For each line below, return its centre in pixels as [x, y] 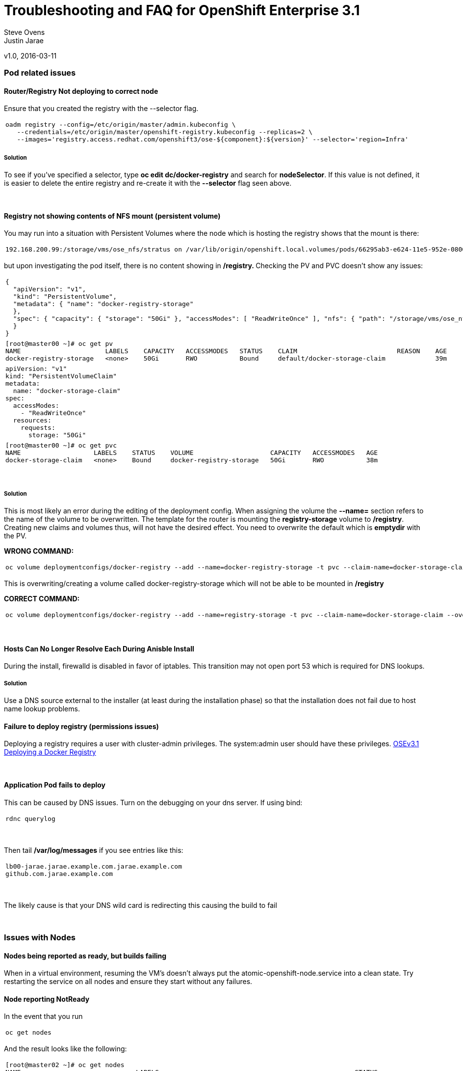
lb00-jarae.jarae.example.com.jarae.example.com [94, 866]
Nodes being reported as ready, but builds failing [85, 956]
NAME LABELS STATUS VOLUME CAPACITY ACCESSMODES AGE [192, 453]
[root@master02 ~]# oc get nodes [65, 1065]
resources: [32, 421]
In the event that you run [43, 1016]
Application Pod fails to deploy [55, 785]
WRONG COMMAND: [39, 551]
